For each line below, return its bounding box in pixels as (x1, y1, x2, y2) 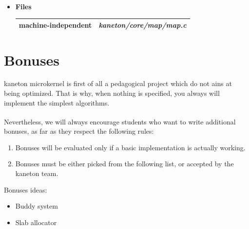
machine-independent (19, 20, 92, 30)
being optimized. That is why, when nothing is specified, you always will (4, 88, 220, 98)
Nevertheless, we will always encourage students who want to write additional (4, 116, 236, 126)
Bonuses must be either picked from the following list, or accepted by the (15, 159, 234, 169)
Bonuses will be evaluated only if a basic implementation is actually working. (15, 142, 246, 152)
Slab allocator (15, 217, 57, 227)
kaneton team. (15, 168, 58, 178)
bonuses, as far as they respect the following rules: (4, 126, 154, 136)
